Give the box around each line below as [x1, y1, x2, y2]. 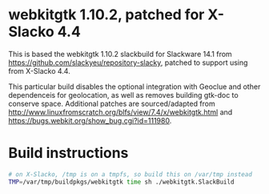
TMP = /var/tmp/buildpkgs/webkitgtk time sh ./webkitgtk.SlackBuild [8, 178, 235, 186]
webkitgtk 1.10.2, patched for [8, 6, 205, 24]
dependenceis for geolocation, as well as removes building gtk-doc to [8, 90, 239, 99]
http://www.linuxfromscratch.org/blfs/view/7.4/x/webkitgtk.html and [8, 107, 233, 117]
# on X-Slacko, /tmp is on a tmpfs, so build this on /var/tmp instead [8, 170, 252, 178]
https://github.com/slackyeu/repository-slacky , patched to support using [8, 58, 248, 67]
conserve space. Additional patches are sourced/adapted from [8, 99, 216, 108]
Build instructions [8, 144, 129, 162]
